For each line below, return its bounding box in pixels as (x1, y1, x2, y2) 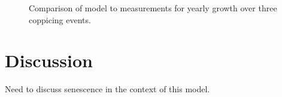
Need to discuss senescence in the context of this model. (5, 83, 210, 95)
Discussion (5, 48, 93, 73)
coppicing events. (29, 13, 91, 26)
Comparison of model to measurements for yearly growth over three (29, 2, 277, 14)
